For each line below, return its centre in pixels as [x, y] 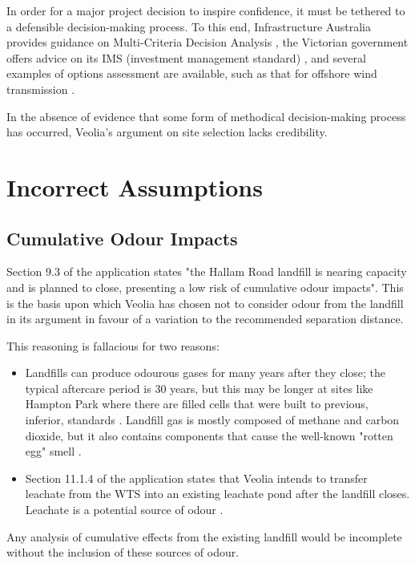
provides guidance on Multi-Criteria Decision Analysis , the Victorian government [207, 42]
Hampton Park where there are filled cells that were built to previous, [197, 404]
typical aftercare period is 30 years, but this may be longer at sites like [199, 388]
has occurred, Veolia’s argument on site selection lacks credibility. [167, 132]
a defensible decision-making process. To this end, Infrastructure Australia [189, 26]
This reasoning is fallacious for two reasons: [113, 345]
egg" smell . [53, 451]
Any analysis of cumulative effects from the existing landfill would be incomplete [204, 536]
